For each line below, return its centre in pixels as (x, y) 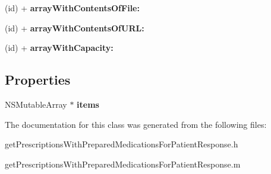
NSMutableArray (36, 104)
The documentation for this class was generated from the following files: (136, 124)
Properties (38, 80)
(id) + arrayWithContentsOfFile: (72, 8)
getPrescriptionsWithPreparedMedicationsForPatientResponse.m (123, 164)
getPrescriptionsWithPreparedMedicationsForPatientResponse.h (122, 144)
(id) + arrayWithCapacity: (59, 48)
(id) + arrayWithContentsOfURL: (75, 28)
